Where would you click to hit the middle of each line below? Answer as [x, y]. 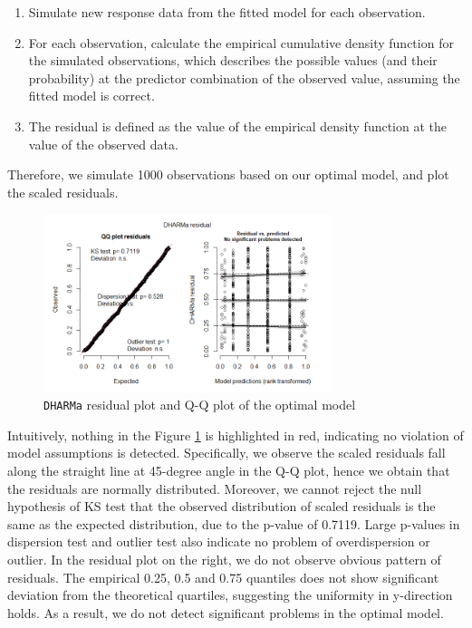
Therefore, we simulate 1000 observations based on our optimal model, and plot [228, 174]
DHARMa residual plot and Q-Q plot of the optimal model [200, 405]
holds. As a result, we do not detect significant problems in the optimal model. [226, 612]
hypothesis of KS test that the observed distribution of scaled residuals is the [222, 506]
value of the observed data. [103, 144]
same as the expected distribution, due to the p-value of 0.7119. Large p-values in [234, 523]
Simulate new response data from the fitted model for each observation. [227, 12]
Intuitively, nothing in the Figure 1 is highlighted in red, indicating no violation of [236, 435]
